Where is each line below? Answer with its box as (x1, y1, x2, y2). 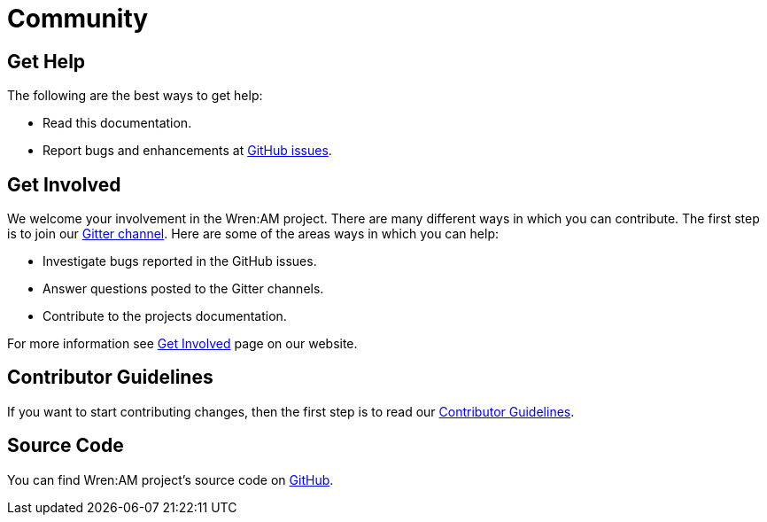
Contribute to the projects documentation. (43, 308, 287, 324)
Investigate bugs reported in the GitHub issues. (43, 253, 317, 269)
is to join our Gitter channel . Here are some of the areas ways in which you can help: (7, 226, 500, 242)
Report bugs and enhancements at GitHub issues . (43, 143, 332, 159)
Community (7, 4, 149, 34)
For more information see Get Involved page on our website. (7, 336, 358, 352)
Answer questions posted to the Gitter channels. (43, 281, 324, 297)
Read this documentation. (43, 115, 192, 131)
